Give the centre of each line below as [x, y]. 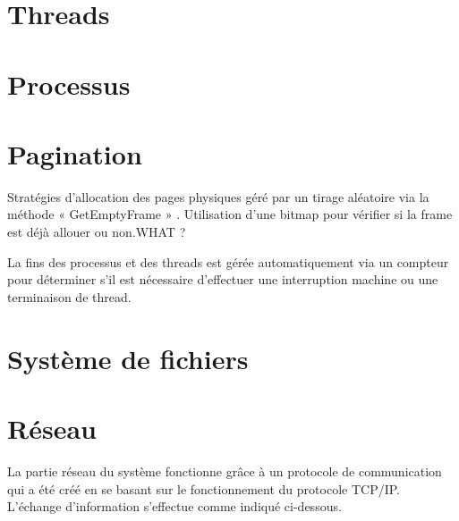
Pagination [75, 153]
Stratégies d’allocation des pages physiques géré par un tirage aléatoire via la [218, 196]
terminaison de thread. [69, 296]
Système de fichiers [128, 358]
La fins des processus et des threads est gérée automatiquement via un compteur [228, 261]
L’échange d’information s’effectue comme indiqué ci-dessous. [174, 506]
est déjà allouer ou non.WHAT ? [97, 232]
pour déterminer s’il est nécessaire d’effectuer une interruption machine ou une [223, 279]
